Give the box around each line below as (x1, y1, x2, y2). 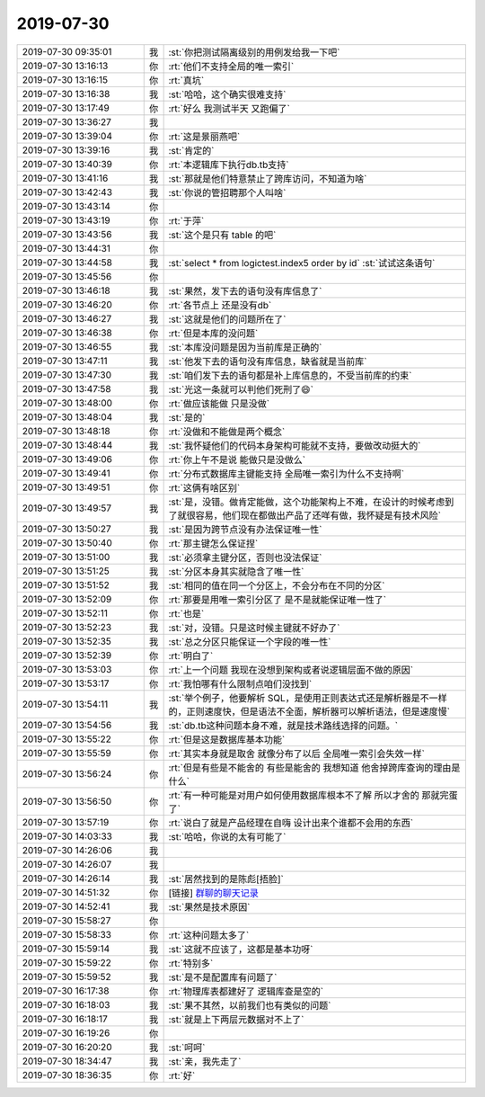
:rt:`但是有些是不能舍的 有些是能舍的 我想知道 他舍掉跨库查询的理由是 (168, 761, 461, 773)
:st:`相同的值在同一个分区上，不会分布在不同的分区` (168, 579, 385, 592)
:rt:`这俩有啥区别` (168, 481, 241, 494)
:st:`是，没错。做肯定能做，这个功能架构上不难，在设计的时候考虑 (168, 495, 445, 508)
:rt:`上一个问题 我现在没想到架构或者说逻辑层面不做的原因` (168, 664, 413, 676)
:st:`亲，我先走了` (168, 1055, 242, 1067)
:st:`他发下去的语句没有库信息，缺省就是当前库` (168, 355, 367, 368)
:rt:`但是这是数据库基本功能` (168, 733, 286, 745)
